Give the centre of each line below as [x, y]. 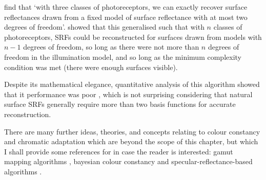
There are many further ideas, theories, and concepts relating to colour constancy [132, 131]
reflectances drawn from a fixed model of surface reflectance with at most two [126, 17]
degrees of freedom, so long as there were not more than [111, 47]
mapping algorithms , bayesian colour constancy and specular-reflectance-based [128, 161]
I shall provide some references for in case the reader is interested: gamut [119, 151]
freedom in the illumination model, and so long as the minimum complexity [123, 57]
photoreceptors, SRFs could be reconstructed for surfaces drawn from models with [133, 37]
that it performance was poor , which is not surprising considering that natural [128, 94]
